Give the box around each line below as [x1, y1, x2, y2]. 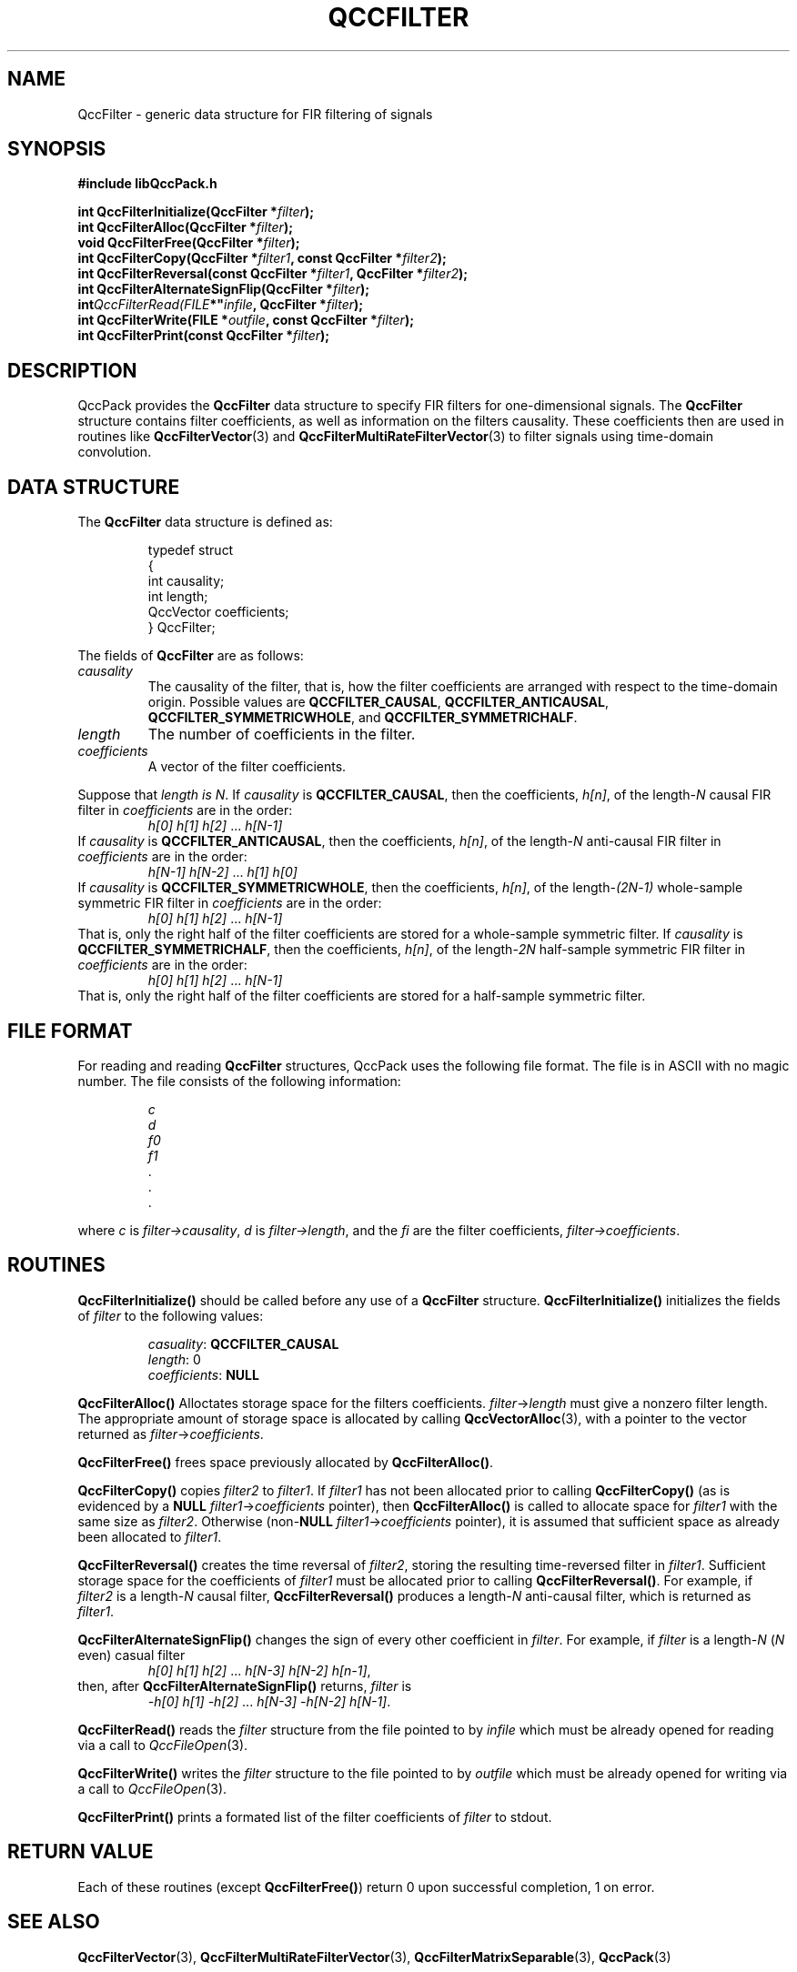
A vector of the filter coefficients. [147, 759, 347, 775]
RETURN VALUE [7, 1840, 154, 1864]
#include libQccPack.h [77, 176, 217, 192]
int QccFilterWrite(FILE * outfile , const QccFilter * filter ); [77, 312, 414, 328]
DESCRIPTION [7, 358, 137, 382]
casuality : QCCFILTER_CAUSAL [147, 1335, 339, 1352]
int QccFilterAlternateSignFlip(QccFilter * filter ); [77, 281, 369, 297]
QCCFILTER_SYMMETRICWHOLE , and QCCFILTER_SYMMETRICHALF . [147, 709, 578, 726]
